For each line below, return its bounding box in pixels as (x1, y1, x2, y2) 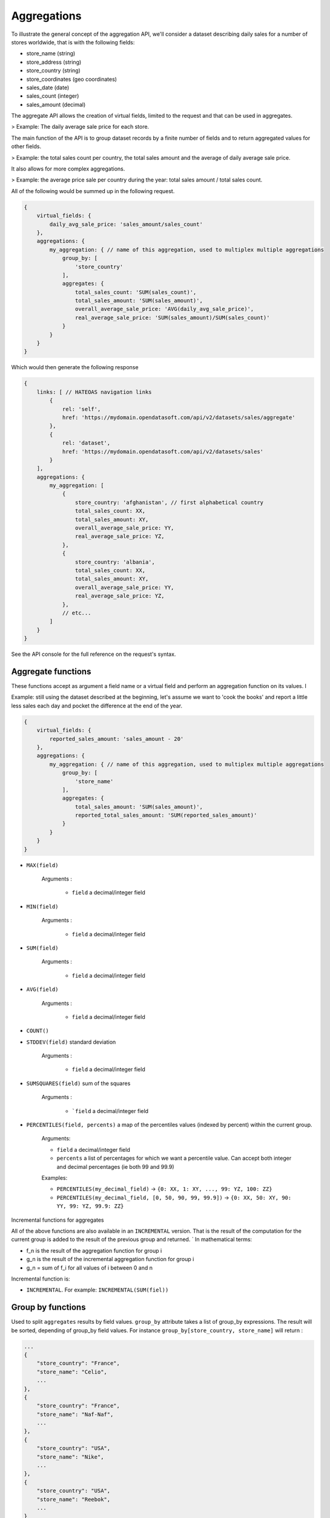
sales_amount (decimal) (26, 101, 86, 108)
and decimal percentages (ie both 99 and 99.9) (56, 1163, 175, 1170)
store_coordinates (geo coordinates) (26, 75, 117, 83)
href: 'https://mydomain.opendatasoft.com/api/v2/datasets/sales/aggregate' (62, 414, 296, 421)
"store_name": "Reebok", (36, 1496, 111, 1503)
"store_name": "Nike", (36, 1453, 104, 1460)
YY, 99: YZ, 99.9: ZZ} (56, 1203, 124, 1210)
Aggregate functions (11, 666, 91, 676)
